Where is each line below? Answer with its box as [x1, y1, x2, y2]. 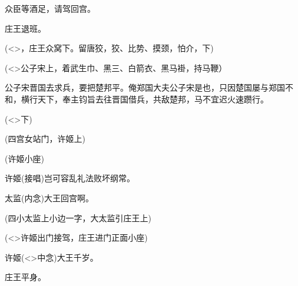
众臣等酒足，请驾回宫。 [5, 2, 95, 14]
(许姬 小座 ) [5, 152, 44, 164]
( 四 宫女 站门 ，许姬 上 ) [5, 132, 85, 145]
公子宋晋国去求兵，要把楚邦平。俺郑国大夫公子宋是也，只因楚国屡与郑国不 [5, 81, 293, 94]
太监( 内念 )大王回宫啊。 [5, 191, 94, 204]
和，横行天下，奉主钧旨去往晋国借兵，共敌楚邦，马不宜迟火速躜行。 [5, 92, 269, 105]
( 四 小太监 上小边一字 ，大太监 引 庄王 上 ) [5, 211, 151, 224]
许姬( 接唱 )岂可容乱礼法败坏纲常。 [5, 172, 135, 184]
